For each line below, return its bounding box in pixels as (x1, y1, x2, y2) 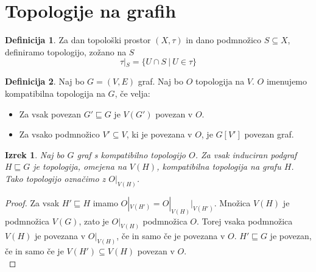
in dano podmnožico (186, 33, 261, 46)
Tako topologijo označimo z (5, 172, 106, 184)
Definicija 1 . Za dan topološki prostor (5, 33, 151, 46)
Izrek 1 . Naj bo (5, 148, 65, 161)
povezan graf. (244, 128, 294, 141)
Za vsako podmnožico (19, 128, 100, 141)
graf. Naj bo (138, 75, 183, 88)
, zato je (79, 214, 109, 227)
